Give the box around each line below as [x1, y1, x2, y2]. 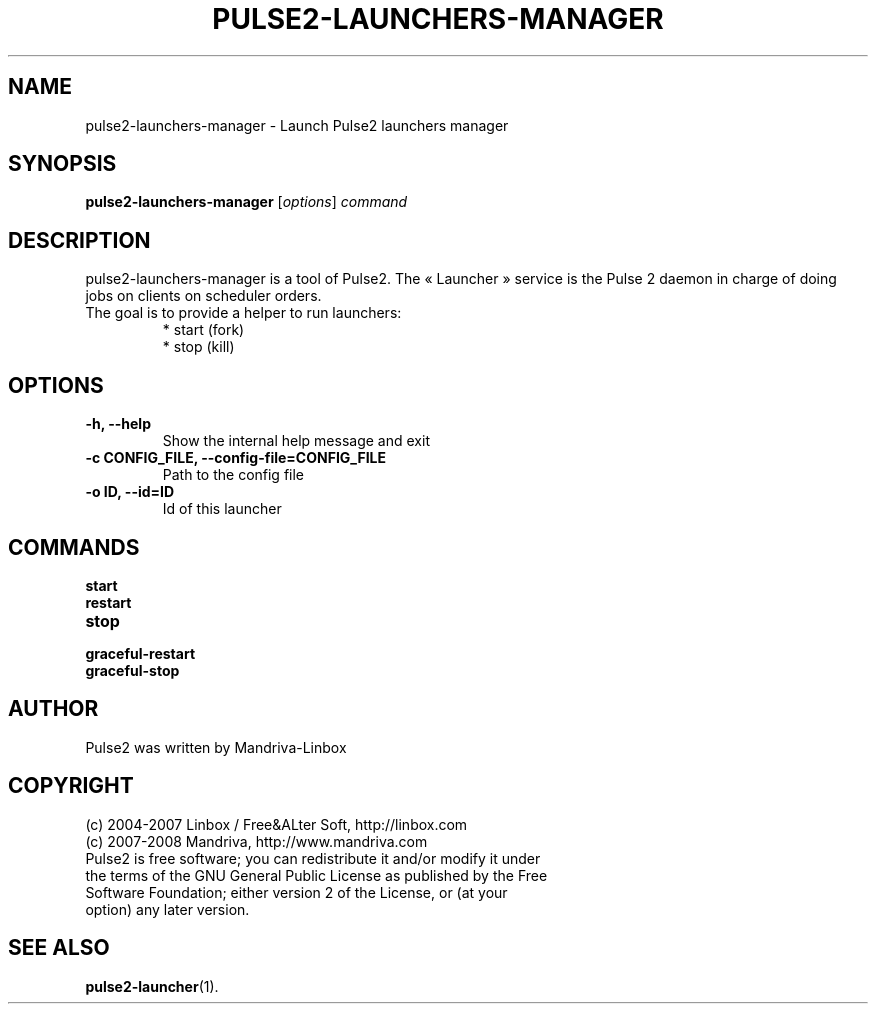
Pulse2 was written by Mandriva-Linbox [85, 738, 347, 756]
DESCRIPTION [8, 227, 151, 253]
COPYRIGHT [8, 773, 134, 799]
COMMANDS [8, 534, 140, 560]
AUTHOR [8, 696, 99, 722]
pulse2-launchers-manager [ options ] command [85, 193, 408, 211]
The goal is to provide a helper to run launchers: [85, 304, 402, 322]
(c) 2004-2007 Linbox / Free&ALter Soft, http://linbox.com [85, 815, 468, 833]
